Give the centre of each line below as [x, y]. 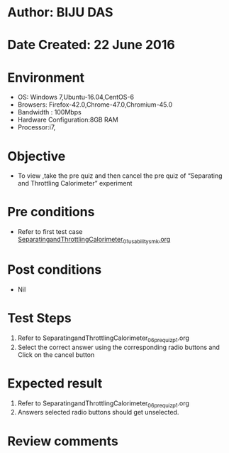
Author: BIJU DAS [60, 12]
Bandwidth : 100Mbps [49, 112]
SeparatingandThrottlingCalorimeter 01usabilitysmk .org [94, 240]
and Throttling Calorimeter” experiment [75, 183]
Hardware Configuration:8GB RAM [68, 120]
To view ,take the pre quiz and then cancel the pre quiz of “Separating [120, 176]
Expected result [55, 383]
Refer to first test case [50, 232]
